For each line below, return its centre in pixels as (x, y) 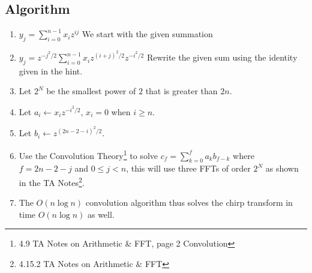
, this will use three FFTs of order (188, 168)
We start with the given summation (147, 34)
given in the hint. (51, 70)
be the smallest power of (91, 91)
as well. (101, 214)
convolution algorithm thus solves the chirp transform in (189, 202)
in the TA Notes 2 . (52, 181)
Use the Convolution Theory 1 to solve (88, 154)
